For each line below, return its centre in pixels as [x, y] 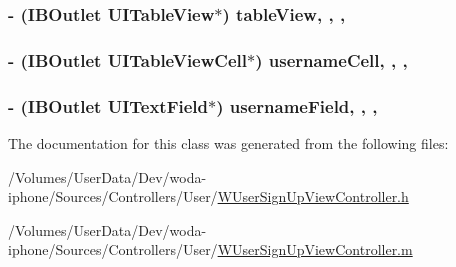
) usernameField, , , [297, 105]
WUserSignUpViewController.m [315, 249]
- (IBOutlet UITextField [108, 105]
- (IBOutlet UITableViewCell [127, 59]
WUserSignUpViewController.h [313, 196]
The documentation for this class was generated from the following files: [228, 142]
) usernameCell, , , [331, 59]
